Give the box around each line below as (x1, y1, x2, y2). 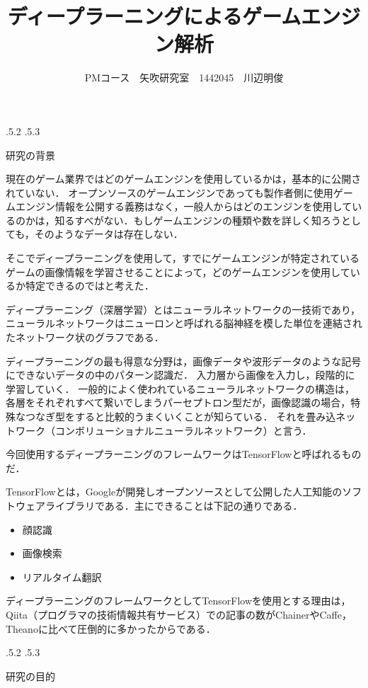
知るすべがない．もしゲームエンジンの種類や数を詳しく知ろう (54, 212, 342, 227)
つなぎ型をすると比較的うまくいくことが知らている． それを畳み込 (25, 409, 336, 423)
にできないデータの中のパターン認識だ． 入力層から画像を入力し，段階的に (6, 367, 355, 382)
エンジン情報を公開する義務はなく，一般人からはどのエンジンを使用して (15, 199, 352, 214)
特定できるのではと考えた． (25, 278, 154, 293)
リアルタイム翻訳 (22, 569, 102, 584)
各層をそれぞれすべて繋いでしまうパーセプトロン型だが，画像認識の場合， (6, 395, 351, 410)
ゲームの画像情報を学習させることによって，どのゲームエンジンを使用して (6, 264, 350, 279)
